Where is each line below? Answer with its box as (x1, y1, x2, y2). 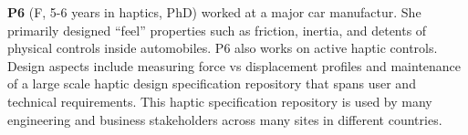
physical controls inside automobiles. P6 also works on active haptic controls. (7, 38, 438, 57)
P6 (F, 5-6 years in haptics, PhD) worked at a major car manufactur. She (7, 3, 421, 21)
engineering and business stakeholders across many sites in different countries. (7, 109, 442, 129)
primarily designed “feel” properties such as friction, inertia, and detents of (7, 20, 427, 39)
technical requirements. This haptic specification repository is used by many (7, 91, 432, 110)
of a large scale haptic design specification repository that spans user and (7, 74, 416, 93)
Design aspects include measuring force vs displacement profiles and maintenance (7, 56, 462, 75)
